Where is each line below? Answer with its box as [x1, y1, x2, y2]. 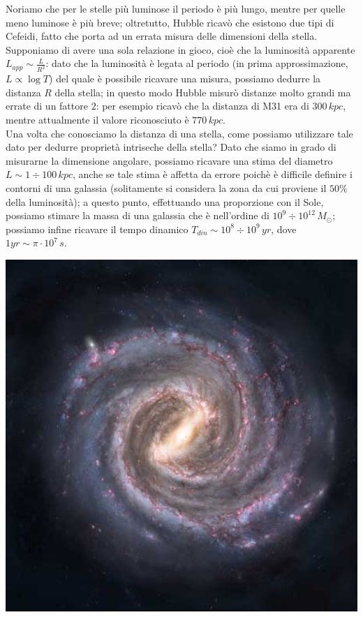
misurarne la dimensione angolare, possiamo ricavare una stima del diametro [6, 153, 333, 168]
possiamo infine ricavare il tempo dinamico [6, 221, 188, 236]
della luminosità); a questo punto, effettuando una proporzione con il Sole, [6, 194, 324, 209]
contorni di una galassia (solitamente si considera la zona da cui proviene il [6, 181, 327, 195]
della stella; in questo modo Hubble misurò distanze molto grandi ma [54, 84, 351, 99]
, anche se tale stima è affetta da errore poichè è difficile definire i [72, 167, 353, 181]
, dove [271, 221, 297, 236]
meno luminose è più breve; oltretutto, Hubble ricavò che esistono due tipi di [6, 15, 334, 29]
